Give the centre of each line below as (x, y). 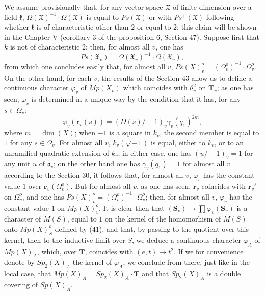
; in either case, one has (155, 152)
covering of (21, 284)
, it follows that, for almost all (136, 175)
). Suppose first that (228, 36)
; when (85, 132)
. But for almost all (101, 186)
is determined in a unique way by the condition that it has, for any (136, 99)
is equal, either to (178, 142)
